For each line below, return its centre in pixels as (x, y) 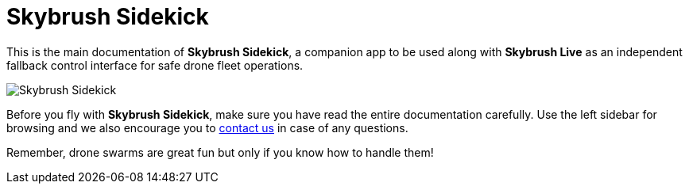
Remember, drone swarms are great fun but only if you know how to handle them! (220, 152)
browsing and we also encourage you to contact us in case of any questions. (207, 127)
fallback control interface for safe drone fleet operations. (155, 65)
